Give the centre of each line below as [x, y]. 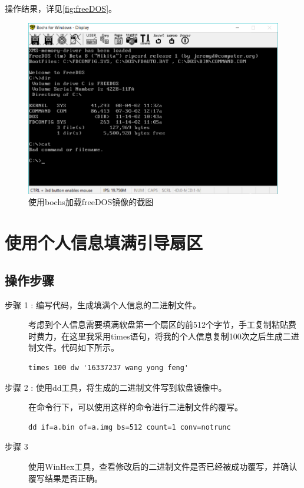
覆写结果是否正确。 [65, 478]
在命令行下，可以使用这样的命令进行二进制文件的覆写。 [136, 407]
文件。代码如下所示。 [77, 347]
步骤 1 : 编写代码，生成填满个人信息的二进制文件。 [103, 304]
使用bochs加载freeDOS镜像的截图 [91, 202]
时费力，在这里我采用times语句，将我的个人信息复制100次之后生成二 [160, 336]
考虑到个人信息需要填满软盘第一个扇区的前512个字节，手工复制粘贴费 [162, 324]
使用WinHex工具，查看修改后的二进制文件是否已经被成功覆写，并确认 [163, 466]
